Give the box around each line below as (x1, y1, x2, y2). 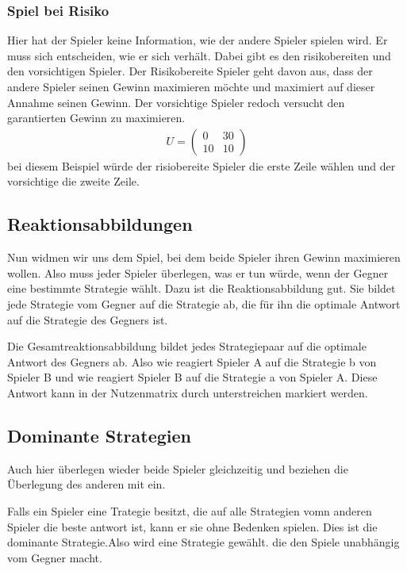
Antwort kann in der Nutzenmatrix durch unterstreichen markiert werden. (7, 384, 368, 400)
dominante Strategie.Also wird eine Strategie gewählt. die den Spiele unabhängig (7, 534, 400, 550)
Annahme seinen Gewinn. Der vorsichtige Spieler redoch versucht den (7, 94, 345, 110)
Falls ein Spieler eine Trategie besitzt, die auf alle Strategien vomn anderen (7, 502, 372, 519)
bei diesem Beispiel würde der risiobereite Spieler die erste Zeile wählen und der (7, 157, 396, 174)
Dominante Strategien (7, 423, 192, 447)
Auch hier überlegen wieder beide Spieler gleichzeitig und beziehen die (7, 460, 348, 477)
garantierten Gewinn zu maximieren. (7, 109, 186, 126)
